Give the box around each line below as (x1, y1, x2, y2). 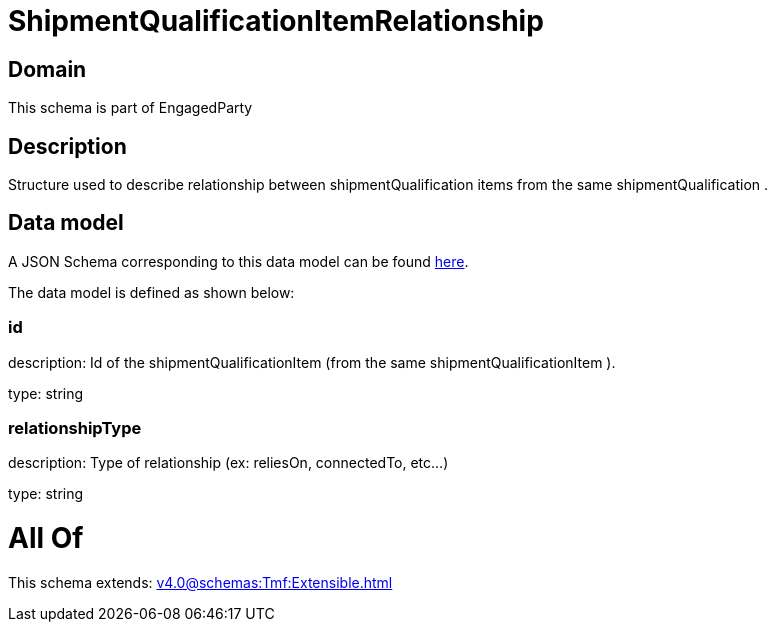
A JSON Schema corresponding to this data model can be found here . (8, 252, 469, 270)
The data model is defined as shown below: (8, 283, 295, 301)
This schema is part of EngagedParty (8, 99, 253, 117)
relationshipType (8, 417, 142, 438)
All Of (8, 521, 84, 556)
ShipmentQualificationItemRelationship (8, 4, 544, 38)
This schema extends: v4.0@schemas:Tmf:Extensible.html (8, 573, 393, 591)
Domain (8, 56, 87, 82)
